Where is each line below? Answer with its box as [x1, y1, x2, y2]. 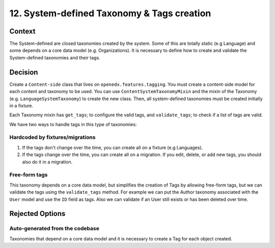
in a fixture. [9, 102, 33, 109]
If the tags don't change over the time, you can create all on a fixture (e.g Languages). [22, 144, 203, 150]
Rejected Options [9, 209, 66, 218]
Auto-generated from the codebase [9, 225, 99, 232]
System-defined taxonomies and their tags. [9, 54, 100, 60]
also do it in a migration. [22, 159, 73, 165]
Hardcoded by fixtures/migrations [9, 134, 96, 141]
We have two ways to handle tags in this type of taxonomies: [9, 121, 137, 127]
